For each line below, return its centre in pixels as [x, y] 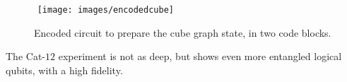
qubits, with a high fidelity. [64, 70]
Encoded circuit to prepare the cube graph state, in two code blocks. [183, 32]
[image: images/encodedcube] [105, 10]
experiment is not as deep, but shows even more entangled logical [200, 56]
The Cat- [25, 56]
